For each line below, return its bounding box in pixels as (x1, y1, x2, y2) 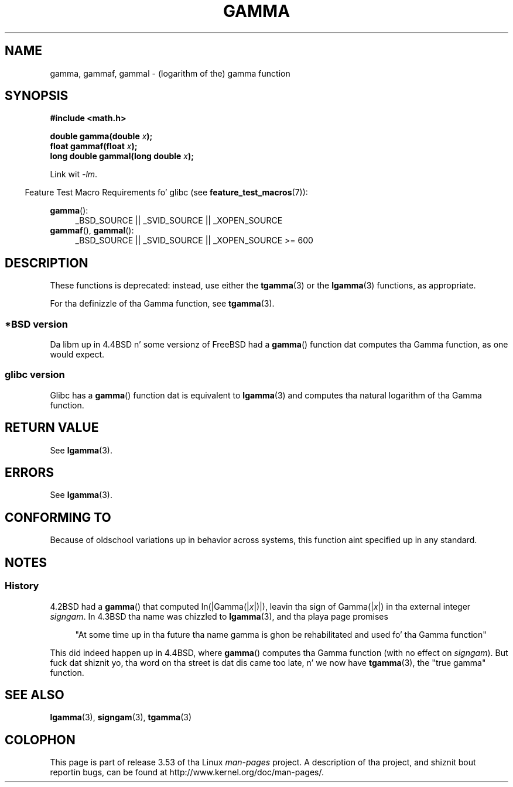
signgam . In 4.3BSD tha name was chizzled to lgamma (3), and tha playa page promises (50, 611, 388, 621)
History (5, 580, 39, 592)
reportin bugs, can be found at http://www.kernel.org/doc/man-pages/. (50, 767, 324, 778)
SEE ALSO (5, 687, 64, 702)
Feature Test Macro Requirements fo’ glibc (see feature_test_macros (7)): (25, 187, 308, 198)
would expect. (50, 349, 105, 360)
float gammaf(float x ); (50, 141, 138, 152)
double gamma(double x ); (50, 131, 153, 142)
